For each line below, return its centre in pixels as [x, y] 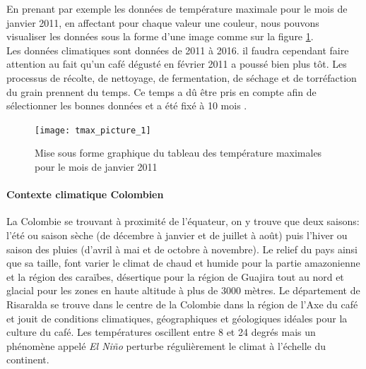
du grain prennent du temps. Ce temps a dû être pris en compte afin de [161, 91]
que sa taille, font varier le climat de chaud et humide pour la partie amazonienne [183, 263]
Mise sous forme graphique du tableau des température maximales [178, 153]
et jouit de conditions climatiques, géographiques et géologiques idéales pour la [177, 318]
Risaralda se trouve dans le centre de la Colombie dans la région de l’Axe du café [182, 304]
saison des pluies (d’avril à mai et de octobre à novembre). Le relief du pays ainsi [182, 249]
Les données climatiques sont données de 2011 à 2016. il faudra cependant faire [178, 50]
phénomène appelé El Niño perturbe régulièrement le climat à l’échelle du [166, 345]
